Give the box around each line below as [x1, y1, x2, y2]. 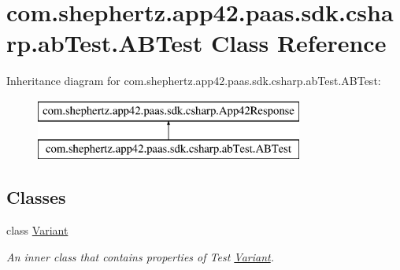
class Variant [6, 222, 69, 239]
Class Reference [210, 27, 387, 59]
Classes [6, 185, 66, 209]
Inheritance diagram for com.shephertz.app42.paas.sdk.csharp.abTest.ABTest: [6, 72, 381, 89]
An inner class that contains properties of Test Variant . [6, 248, 274, 264]
